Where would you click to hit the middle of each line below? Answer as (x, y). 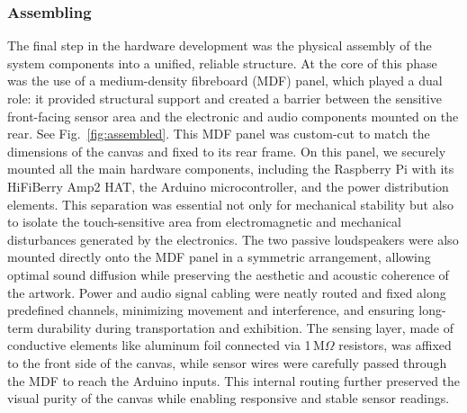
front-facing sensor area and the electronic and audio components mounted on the (233, 116)
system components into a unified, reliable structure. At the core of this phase (222, 63)
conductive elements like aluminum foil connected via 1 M (166, 345)
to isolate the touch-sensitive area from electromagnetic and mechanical (204, 222)
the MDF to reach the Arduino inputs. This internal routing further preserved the (234, 380)
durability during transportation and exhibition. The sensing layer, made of (245, 327)
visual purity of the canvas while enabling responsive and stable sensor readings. (229, 398)
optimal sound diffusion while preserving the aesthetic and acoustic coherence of (228, 274)
